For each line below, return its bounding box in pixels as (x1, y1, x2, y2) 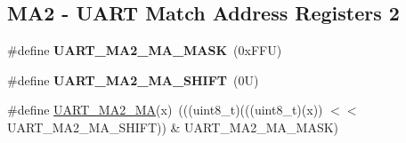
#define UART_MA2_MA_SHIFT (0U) (7, 70, 259, 89)
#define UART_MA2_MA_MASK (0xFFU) (7, 41, 282, 60)
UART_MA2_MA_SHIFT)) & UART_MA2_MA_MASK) (7, 117, 339, 136)
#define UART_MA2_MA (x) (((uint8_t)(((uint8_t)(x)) (7, 100, 323, 119)
